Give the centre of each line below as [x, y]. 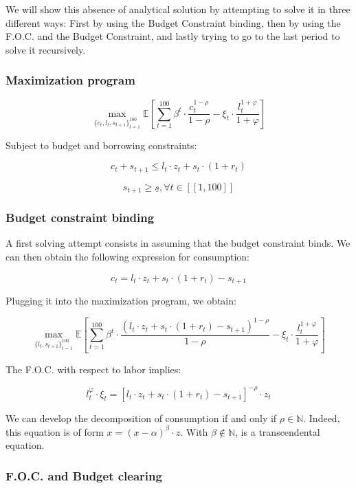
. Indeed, [322, 418]
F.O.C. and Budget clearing [84, 475]
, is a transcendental [278, 431]
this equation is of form [55, 431]
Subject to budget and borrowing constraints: [101, 145]
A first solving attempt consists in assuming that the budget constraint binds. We [178, 243]
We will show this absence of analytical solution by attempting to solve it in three [178, 9]
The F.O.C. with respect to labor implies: [93, 369]
